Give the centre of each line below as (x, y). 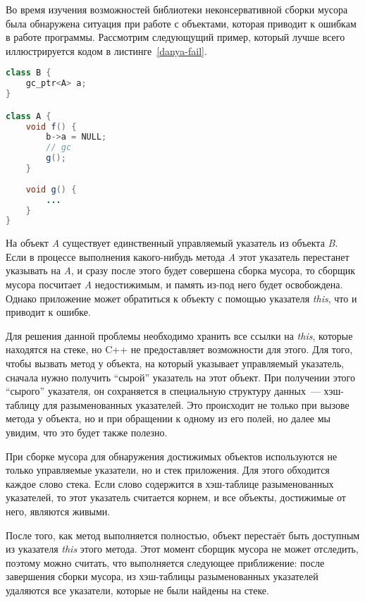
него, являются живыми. (58, 511)
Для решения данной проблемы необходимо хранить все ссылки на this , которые (179, 335)
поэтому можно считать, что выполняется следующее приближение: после (165, 562)
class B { (29, 73)
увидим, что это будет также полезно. (87, 432)
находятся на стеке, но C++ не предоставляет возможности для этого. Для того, (179, 349)
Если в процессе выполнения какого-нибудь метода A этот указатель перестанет (178, 256)
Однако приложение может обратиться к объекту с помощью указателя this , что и (181, 298)
